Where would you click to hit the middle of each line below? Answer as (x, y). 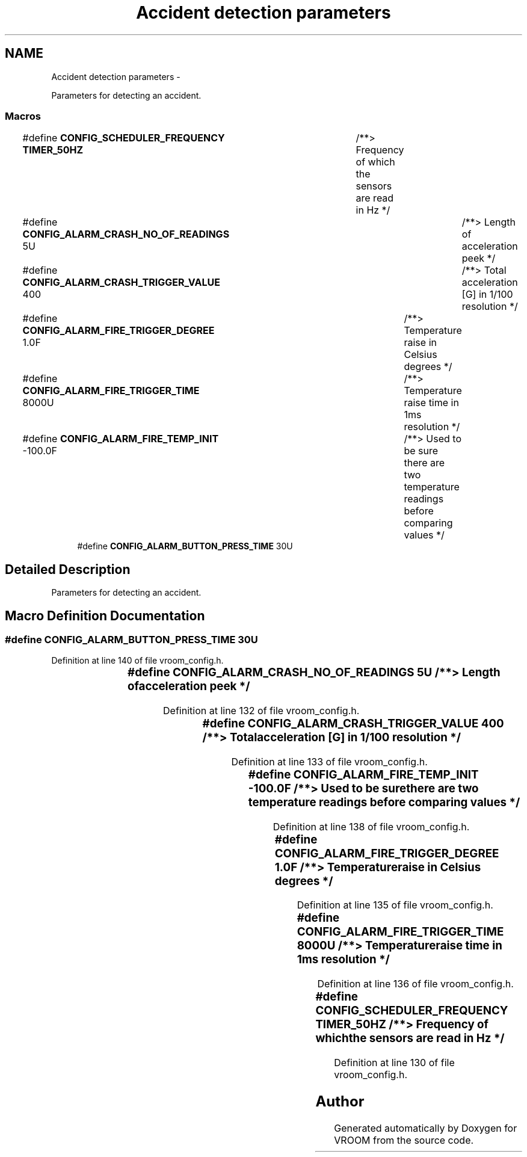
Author (340, 1101)
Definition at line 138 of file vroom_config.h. (371, 826)
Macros (23, 116)
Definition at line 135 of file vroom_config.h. (395, 905)
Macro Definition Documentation (105, 616)
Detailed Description (68, 569)
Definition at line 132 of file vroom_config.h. (261, 711)
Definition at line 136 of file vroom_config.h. (415, 984)
